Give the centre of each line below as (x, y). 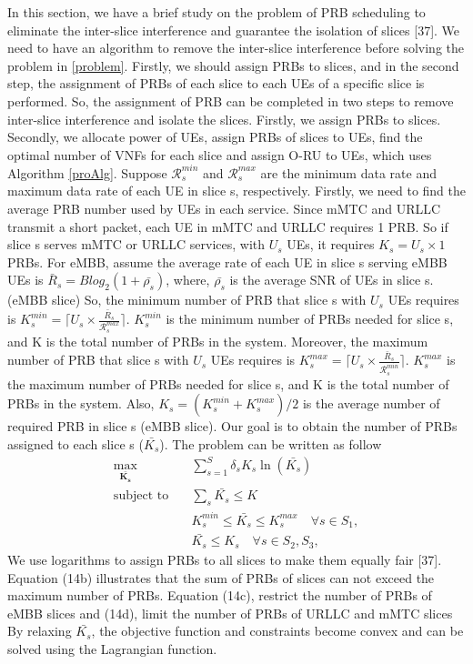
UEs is (25, 280)
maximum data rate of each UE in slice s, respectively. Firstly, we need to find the (236, 191)
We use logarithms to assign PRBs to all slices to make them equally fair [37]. (225, 559)
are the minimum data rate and (348, 172)
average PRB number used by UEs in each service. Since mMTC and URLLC (224, 209)
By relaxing (40, 631)
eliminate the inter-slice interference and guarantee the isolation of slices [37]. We (234, 30)
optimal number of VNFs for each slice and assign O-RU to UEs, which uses (220, 154)
